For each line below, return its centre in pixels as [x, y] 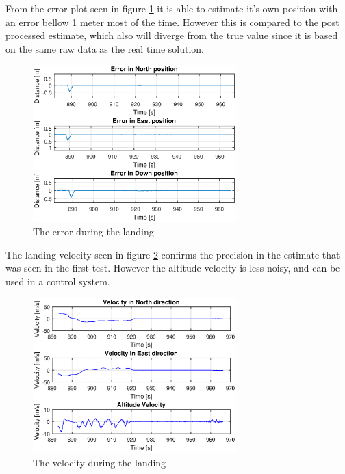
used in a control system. [58, 281]
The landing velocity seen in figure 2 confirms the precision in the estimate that [173, 254]
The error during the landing [93, 232]
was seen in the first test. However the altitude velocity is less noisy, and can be [173, 268]
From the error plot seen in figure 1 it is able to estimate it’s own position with [172, 8]
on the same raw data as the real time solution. [105, 48]
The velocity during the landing [100, 462]
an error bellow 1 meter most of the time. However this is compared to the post [172, 22]
